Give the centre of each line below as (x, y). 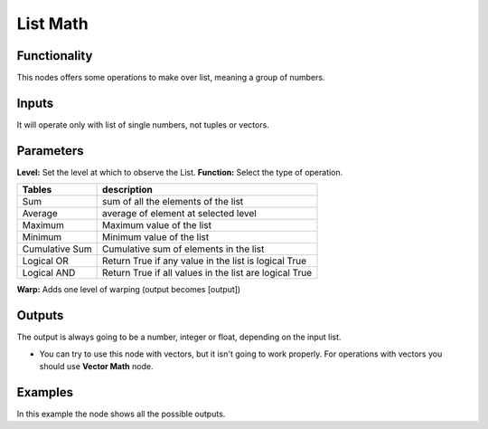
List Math (53, 24)
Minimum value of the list (156, 237)
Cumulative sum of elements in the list (183, 249)
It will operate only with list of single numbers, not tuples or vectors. (143, 124)
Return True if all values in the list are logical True (207, 273)
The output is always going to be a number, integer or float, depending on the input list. (179, 337)
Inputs (35, 103)
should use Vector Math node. (96, 366)
